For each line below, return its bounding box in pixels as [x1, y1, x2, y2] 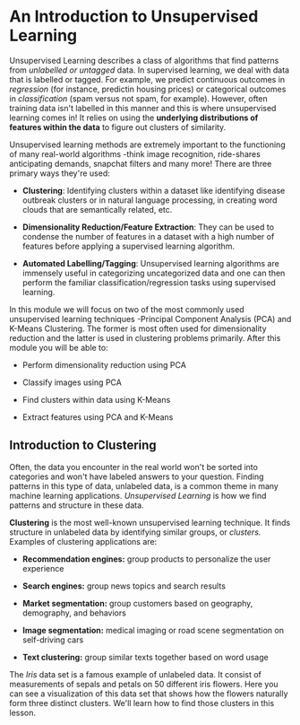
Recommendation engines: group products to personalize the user [21, 554, 271, 564]
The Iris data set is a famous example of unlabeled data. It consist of [9, 668, 261, 679]
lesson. [9, 707, 37, 718]
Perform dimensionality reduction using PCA [21, 359, 186, 370]
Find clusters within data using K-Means [21, 394, 171, 405]
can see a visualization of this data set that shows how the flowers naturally [9, 688, 288, 699]
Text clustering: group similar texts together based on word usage [21, 651, 269, 662]
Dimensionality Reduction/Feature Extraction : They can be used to [21, 222, 275, 232]
